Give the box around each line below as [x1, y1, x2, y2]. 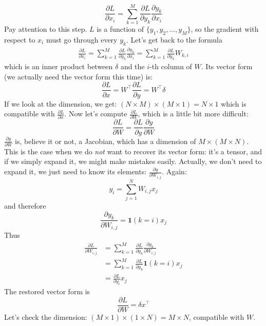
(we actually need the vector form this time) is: [4, 71, 153, 81]
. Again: [162, 166, 187, 176]
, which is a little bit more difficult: [138, 108, 249, 119]
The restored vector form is [4, 286, 90, 297]
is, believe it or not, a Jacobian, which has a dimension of [15, 135, 196, 146]
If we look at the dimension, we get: [4, 98, 117, 109]
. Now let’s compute [64, 108, 127, 119]
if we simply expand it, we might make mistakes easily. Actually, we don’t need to [4, 156, 262, 167]
